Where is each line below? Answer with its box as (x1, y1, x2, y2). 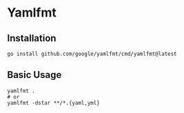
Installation (7, 32, 57, 44)
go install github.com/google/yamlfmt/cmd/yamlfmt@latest (7, 50, 177, 57)
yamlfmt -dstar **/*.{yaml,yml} (7, 99, 100, 106)
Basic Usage (7, 69, 62, 81)
